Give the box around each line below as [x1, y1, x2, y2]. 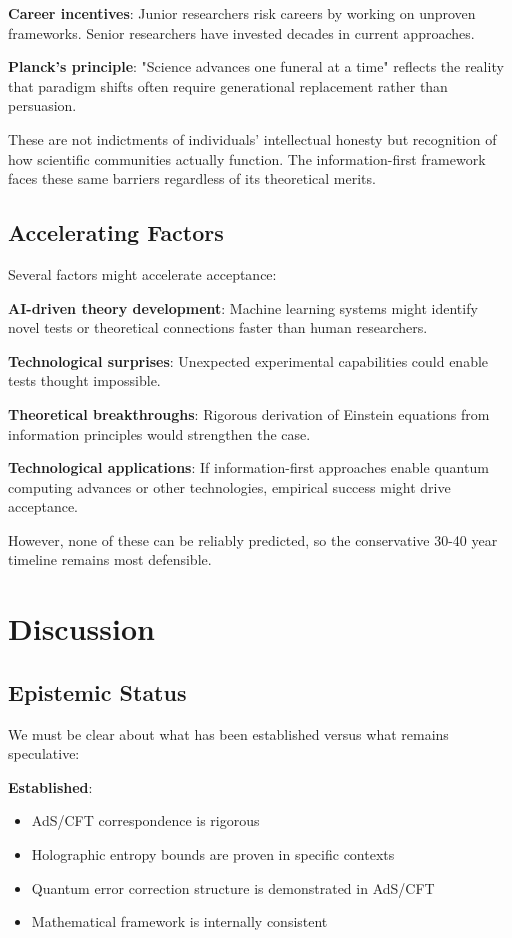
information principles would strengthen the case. [8, 423, 311, 444]
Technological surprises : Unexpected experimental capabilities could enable [8, 350, 489, 371]
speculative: [8, 743, 80, 764]
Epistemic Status [8, 676, 187, 707]
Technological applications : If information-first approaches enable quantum [8, 457, 489, 478]
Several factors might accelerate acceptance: [8, 263, 277, 284]
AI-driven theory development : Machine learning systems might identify [8, 297, 478, 318]
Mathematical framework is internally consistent [31, 911, 328, 932]
